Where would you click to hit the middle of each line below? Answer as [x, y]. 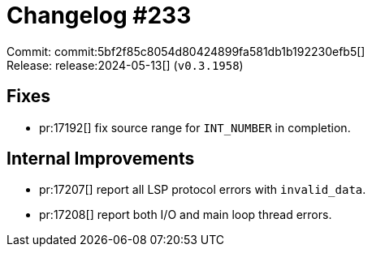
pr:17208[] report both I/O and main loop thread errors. [186, 215]
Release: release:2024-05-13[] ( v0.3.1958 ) [125, 65]
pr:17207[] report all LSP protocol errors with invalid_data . [203, 190]
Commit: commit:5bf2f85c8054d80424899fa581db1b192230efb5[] [186, 51]
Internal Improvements [101, 159]
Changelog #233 [99, 15]
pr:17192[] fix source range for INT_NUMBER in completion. [195, 127]
